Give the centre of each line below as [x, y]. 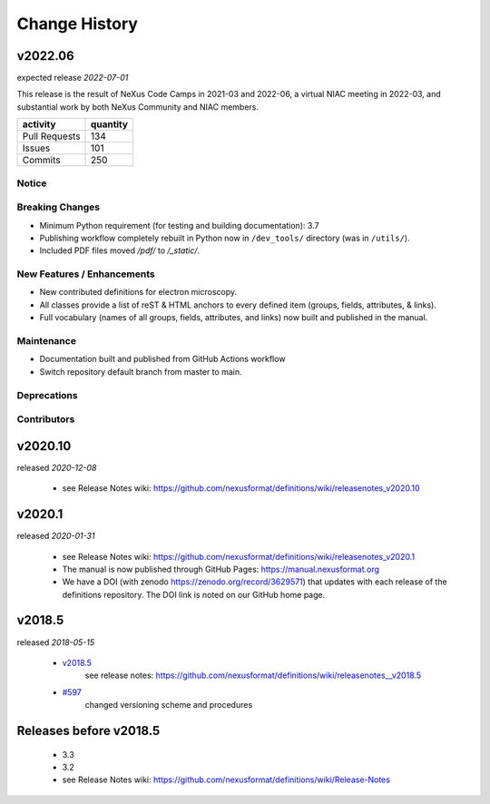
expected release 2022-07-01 [73, 78]
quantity [110, 124]
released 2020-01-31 [56, 536]
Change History [77, 24]
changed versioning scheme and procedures [169, 705]
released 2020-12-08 [57, 467]
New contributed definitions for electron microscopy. [138, 292]
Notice [32, 183]
